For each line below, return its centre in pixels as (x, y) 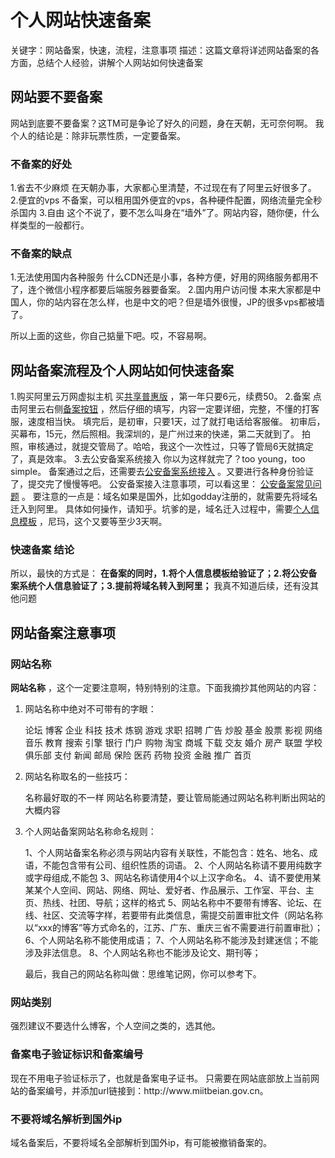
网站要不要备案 (56, 97)
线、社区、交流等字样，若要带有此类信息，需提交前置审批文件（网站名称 (173, 915)
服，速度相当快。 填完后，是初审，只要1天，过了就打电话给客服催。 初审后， (168, 422)
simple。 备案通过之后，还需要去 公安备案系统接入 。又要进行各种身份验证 (162, 472)
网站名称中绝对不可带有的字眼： (90, 709)
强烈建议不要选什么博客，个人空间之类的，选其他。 (115, 1026)
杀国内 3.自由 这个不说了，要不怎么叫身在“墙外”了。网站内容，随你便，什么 (165, 213)
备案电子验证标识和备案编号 (77, 1054)
